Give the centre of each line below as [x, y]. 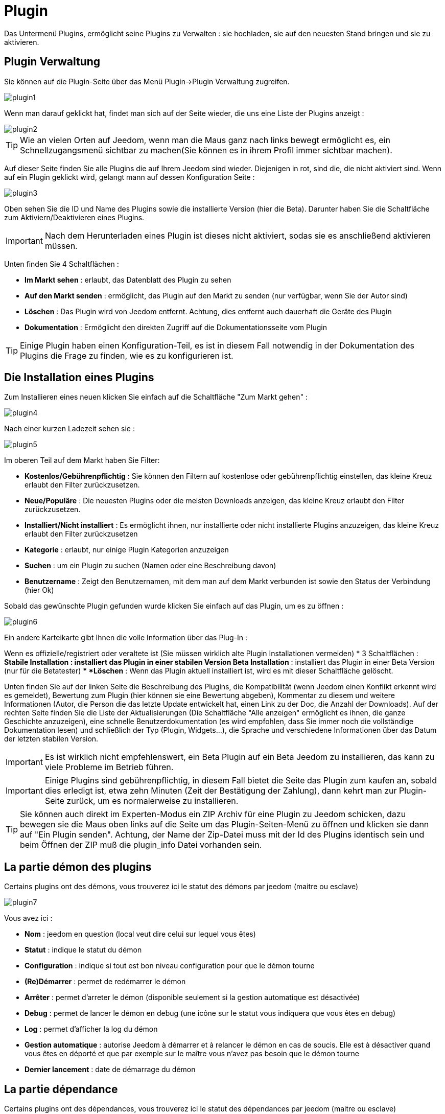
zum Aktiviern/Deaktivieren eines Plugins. [74, 217]
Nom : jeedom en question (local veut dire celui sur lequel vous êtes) [140, 934]
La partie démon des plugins [78, 867]
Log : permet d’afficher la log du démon [91, 1029]
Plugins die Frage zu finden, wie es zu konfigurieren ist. [127, 355]
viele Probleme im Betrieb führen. [109, 767]
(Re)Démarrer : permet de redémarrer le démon [105, 982]
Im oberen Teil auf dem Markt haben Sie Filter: [82, 460]
